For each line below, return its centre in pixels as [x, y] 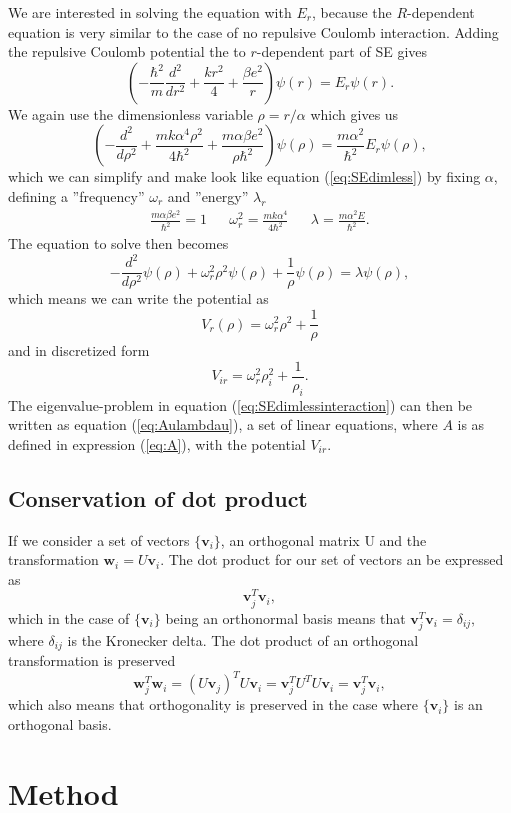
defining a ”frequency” [76, 195]
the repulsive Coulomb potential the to [127, 51]
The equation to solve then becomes [118, 243]
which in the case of [69, 617]
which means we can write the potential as [138, 298]
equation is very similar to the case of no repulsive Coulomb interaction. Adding [253, 31]
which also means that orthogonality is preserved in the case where [213, 704]
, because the [351, 12]
